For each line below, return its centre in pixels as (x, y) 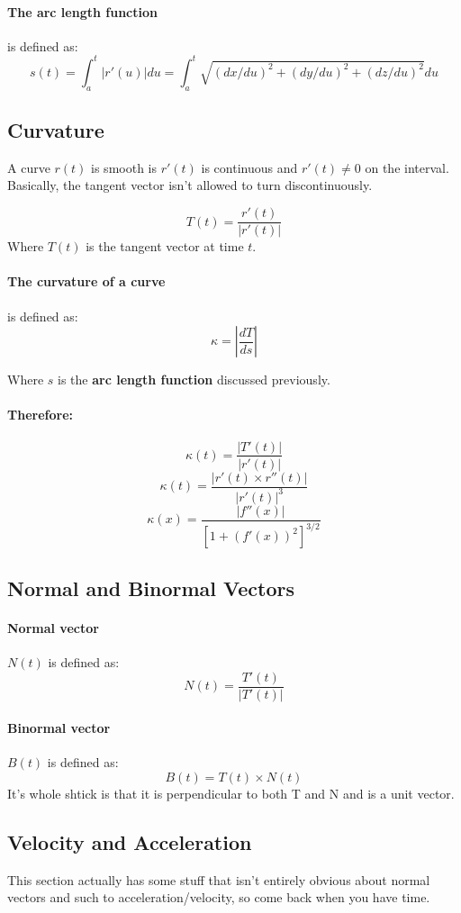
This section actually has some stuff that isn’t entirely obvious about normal (219, 879)
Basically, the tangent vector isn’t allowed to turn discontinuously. (190, 185)
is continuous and (249, 167)
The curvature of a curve (86, 281)
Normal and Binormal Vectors (151, 588)
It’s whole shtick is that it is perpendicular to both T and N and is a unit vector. (231, 794)
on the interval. (407, 167)
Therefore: (40, 415)
